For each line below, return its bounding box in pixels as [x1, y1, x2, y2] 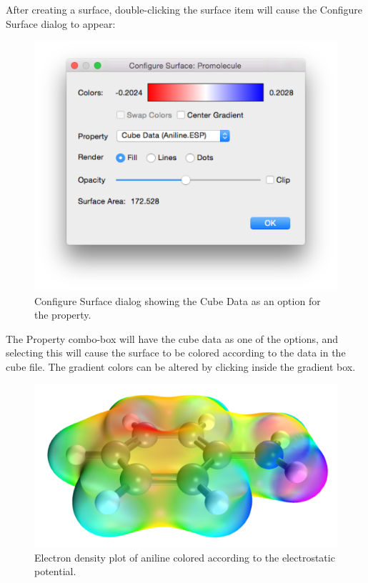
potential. [34, 564, 76, 579]
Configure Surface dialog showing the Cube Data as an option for [34, 293, 321, 308]
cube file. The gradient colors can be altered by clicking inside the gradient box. [6, 359, 356, 374]
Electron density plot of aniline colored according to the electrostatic [34, 549, 335, 564]
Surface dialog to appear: [6, 16, 116, 31]
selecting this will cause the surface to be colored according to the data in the [6, 345, 346, 360]
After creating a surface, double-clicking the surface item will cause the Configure [6, 2, 362, 16]
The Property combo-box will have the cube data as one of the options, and [6, 331, 339, 346]
